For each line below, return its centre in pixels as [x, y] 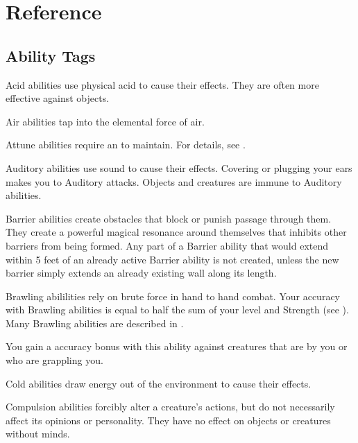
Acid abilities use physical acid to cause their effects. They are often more [162, 84]
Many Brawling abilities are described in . [95, 323]
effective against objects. [58, 98]
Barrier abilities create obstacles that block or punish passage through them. [169, 218]
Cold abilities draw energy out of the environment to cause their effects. [159, 383]
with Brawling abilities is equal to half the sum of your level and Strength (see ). [177, 310]
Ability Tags [51, 55]
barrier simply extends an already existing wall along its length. [141, 273]
